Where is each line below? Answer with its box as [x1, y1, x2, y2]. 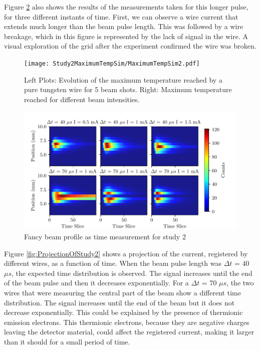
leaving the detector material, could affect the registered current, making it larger [4, 326, 254, 337]
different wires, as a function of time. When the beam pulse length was [4, 258, 221, 268]
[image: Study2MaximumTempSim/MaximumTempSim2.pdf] [24, 60, 200, 67]
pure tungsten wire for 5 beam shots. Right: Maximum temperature [24, 84, 232, 95]
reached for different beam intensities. [24, 94, 140, 104]
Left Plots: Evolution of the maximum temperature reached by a [24, 74, 222, 85]
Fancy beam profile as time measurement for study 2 [24, 231, 186, 241]
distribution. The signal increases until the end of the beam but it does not [4, 297, 235, 307]
